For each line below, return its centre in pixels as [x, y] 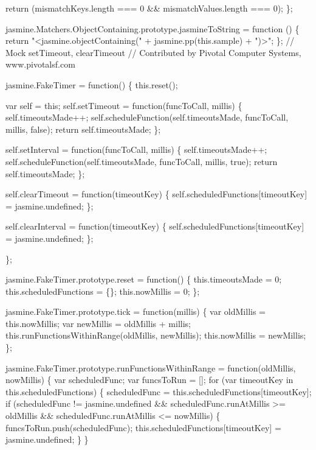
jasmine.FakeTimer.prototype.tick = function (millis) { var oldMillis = [136, 311]
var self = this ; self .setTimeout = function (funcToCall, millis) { [124, 105]
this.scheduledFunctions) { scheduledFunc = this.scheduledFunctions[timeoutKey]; [159, 391]
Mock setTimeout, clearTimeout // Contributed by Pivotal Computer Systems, [153, 52]
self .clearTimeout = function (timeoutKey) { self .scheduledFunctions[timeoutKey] [156, 194]
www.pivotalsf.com [40, 64]
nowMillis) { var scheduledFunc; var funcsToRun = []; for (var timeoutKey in [149, 380]
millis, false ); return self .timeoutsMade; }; [83, 129]
